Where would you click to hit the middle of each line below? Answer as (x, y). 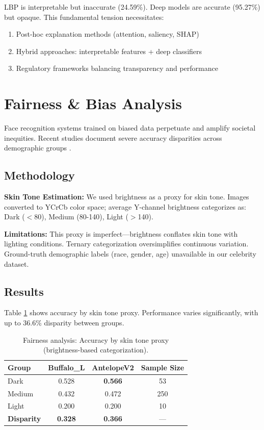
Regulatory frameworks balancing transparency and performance (117, 68)
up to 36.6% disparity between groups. (64, 323)
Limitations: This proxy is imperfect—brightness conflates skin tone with (121, 233)
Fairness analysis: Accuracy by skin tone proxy (96, 339)
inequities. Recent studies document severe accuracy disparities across (113, 137)
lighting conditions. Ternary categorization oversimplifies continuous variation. (126, 244)
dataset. (17, 263)
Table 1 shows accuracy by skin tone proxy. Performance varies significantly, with (131, 312)
